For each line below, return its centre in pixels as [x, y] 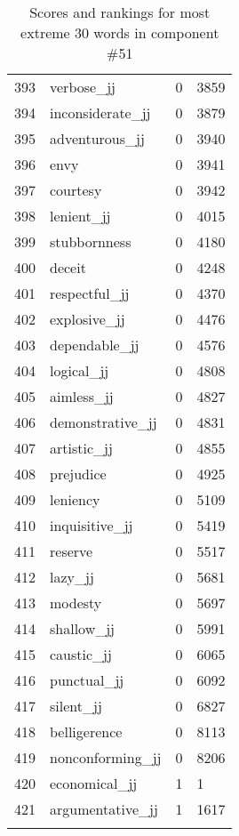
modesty [76, 603]
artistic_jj [81, 448]
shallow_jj [83, 628]
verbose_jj [83, 87]
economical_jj [94, 783]
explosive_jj [88, 319]
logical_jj [80, 370]
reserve [72, 551]
